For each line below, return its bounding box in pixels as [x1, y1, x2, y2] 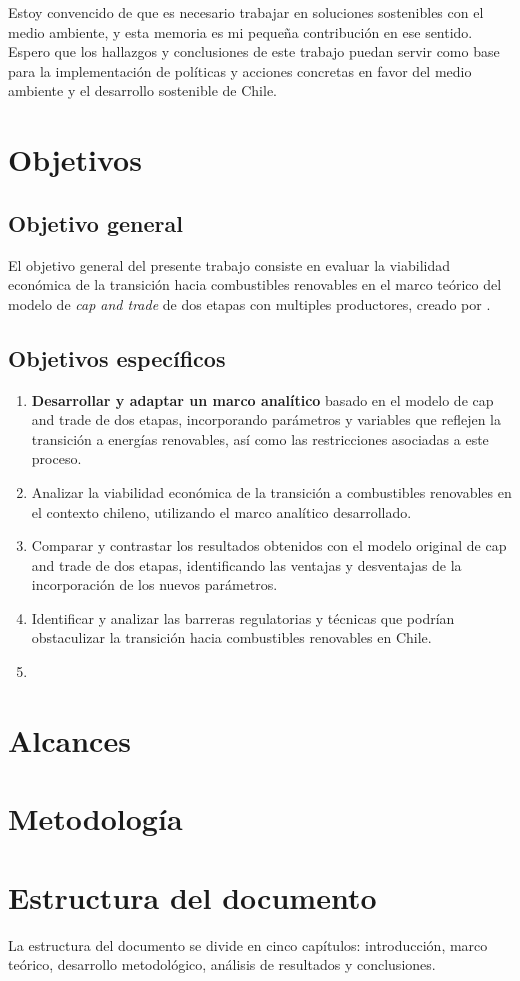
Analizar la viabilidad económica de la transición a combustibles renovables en [31, 481, 512, 502]
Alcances [8, 719, 131, 760]
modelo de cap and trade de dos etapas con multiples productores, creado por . [8, 293, 491, 314]
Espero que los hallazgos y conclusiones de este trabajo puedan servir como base [8, 41, 500, 62]
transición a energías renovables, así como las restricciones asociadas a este [31, 428, 489, 449]
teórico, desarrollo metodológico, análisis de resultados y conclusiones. [8, 954, 436, 975]
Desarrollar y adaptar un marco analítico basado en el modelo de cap [31, 389, 494, 410]
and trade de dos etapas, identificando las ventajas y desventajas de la [31, 554, 462, 575]
